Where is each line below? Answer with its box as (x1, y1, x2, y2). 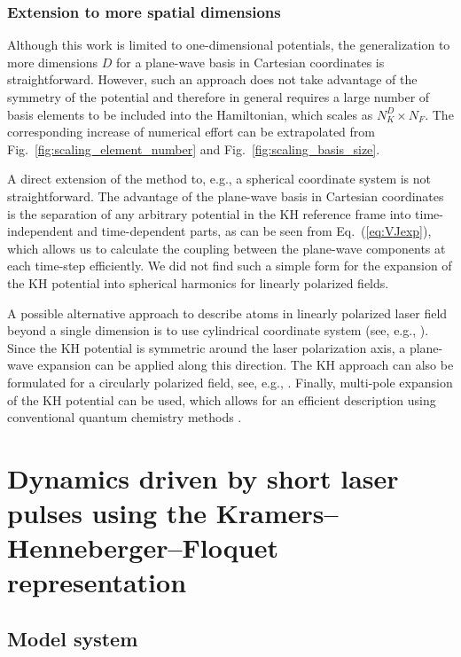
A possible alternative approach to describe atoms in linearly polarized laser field (7, 303, 448, 322)
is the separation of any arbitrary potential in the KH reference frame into (7, 204, 411, 223)
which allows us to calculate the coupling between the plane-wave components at (7, 239, 446, 257)
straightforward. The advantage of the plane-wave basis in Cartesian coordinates (7, 186, 444, 205)
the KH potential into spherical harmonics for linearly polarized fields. (7, 273, 389, 292)
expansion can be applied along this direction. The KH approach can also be (37, 356, 454, 374)
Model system (7, 625, 138, 653)
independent (7, 222, 74, 240)
